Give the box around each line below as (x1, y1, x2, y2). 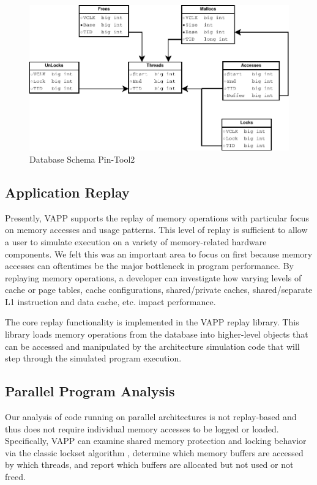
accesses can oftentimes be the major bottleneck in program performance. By (5, 259, 294, 272)
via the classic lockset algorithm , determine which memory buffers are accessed (5, 446, 304, 459)
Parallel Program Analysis (5, 382, 175, 401)
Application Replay (5, 182, 130, 201)
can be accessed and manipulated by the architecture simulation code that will (5, 339, 300, 352)
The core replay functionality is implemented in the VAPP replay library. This (5, 316, 299, 328)
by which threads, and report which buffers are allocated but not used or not (5, 458, 294, 471)
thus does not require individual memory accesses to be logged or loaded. (5, 422, 279, 435)
